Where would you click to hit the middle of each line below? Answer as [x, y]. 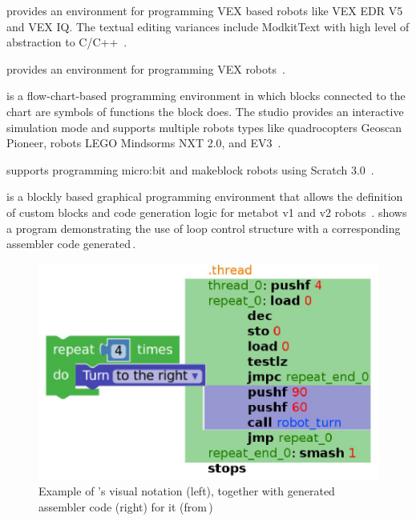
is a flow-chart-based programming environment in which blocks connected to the [206, 96]
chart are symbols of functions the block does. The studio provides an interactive [205, 111]
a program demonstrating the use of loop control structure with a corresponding [204, 228]
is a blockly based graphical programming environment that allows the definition [205, 196]
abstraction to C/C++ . [67, 42]
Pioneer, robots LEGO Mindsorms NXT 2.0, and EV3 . [144, 143]
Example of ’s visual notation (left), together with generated [187, 491]
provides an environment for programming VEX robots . [146, 68]
